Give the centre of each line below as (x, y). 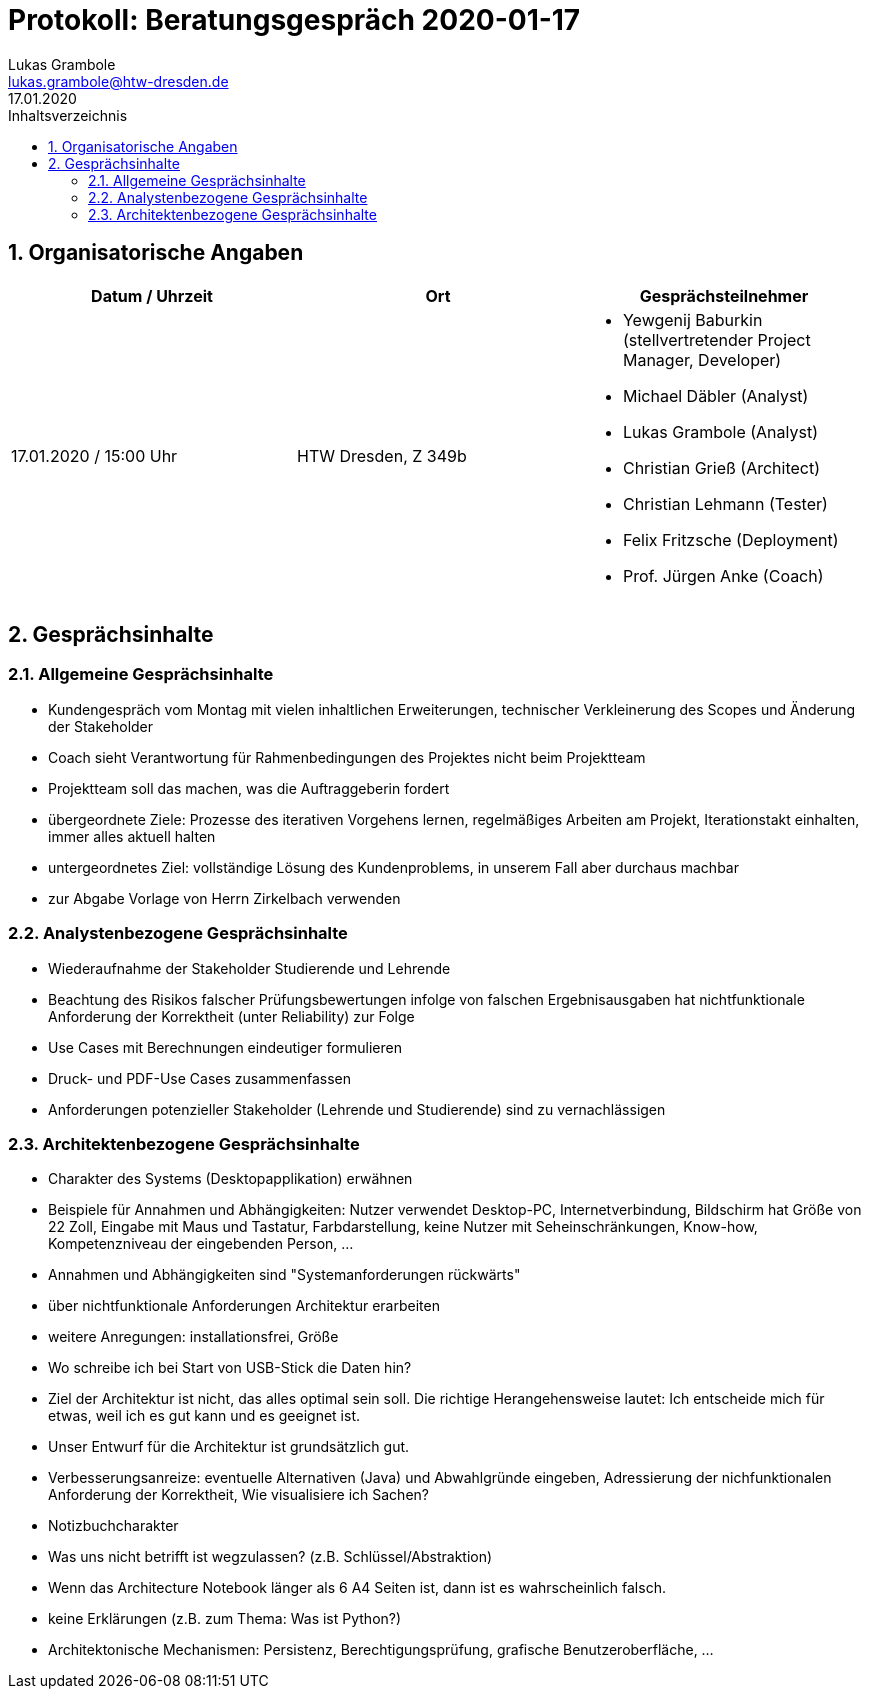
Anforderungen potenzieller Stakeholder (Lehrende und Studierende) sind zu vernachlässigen (357, 1109)
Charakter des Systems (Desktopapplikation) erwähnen (230, 1179)
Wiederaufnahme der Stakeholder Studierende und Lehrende (249, 968)
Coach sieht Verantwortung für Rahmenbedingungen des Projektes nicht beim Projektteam (347, 757)
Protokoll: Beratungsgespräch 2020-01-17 (294, 20)
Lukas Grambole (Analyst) (720, 431)
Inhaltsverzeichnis (68, 115)
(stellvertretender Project (716, 339)
